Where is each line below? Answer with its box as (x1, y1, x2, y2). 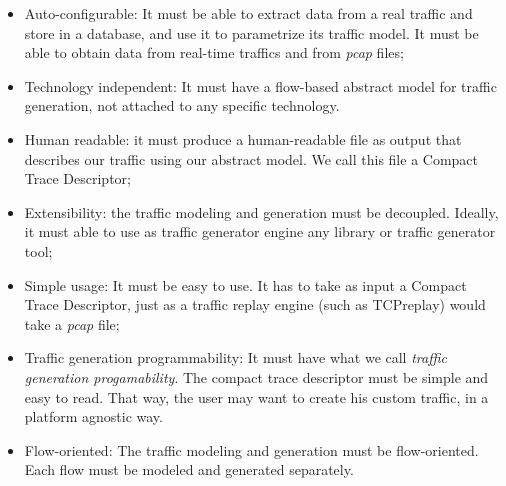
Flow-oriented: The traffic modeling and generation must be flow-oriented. (24, 439, 479, 460)
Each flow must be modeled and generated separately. (24, 459, 354, 480)
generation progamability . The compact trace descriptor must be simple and (24, 366, 489, 387)
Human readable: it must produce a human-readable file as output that (24, 128, 462, 149)
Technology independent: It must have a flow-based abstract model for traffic (24, 75, 497, 96)
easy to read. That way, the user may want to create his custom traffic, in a (24, 386, 489, 407)
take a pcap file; (24, 313, 120, 334)
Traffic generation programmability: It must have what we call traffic (24, 347, 447, 368)
